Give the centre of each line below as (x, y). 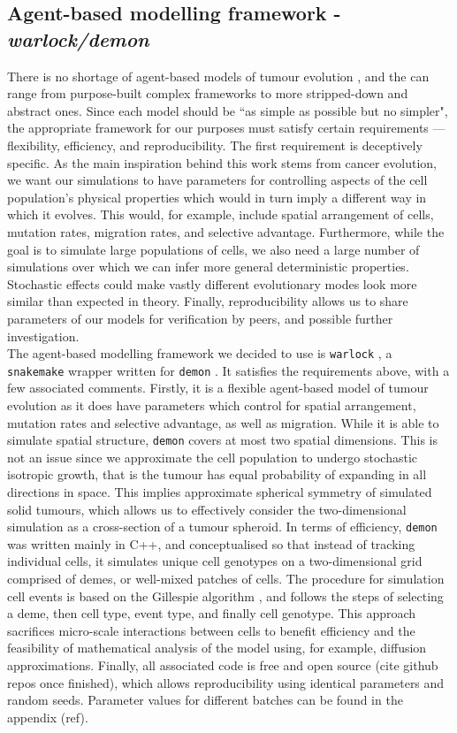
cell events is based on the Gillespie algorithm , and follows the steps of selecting (225, 596)
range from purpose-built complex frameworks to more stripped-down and (208, 93)
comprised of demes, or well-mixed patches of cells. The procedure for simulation (226, 579)
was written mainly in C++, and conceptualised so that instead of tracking (211, 543)
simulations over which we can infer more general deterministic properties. (208, 267)
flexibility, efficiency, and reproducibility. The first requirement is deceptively (215, 145)
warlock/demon (78, 38)
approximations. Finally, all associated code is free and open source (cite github (223, 665)
